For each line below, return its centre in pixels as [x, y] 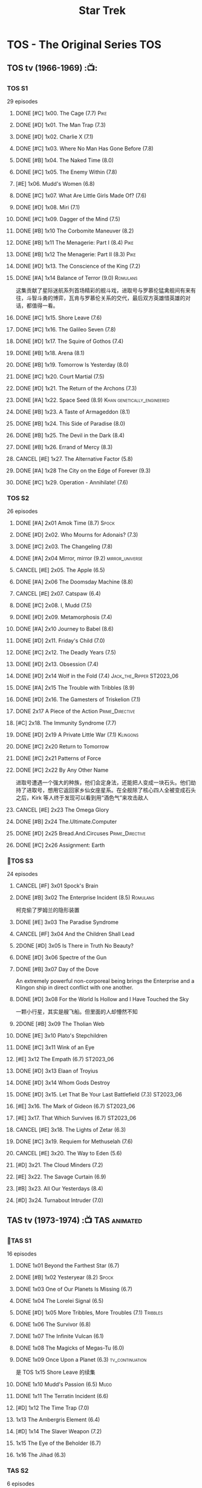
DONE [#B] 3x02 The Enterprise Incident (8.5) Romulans [85, 898]
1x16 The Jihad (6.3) [41, 1455]
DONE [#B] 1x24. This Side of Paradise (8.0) [70, 423]
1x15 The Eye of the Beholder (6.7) [58, 1443]
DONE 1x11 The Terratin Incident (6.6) [62, 1396]
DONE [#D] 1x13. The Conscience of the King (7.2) [78, 266]
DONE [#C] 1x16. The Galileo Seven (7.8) [66, 329]
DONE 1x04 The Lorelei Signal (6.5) [60, 1301]
